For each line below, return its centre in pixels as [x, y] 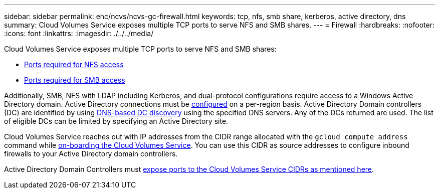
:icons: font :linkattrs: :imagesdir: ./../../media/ [79, 33]
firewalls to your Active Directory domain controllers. [91, 154]
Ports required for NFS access [74, 64]
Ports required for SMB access [75, 80]
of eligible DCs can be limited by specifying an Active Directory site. [116, 121]
